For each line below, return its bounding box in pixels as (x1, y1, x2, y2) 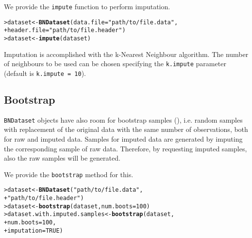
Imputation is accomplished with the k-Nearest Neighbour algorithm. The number (4, 49, 249, 59)
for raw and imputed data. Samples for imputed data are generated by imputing (4, 133, 243, 144)
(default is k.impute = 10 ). (4, 68, 86, 78)
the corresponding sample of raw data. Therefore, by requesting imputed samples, (4, 143, 247, 153)
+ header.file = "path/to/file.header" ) (4, 27, 126, 34)
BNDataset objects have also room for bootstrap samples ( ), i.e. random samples (4, 114, 243, 125)
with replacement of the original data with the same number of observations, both (4, 124, 248, 134)
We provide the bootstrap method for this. (4, 169, 134, 179)
